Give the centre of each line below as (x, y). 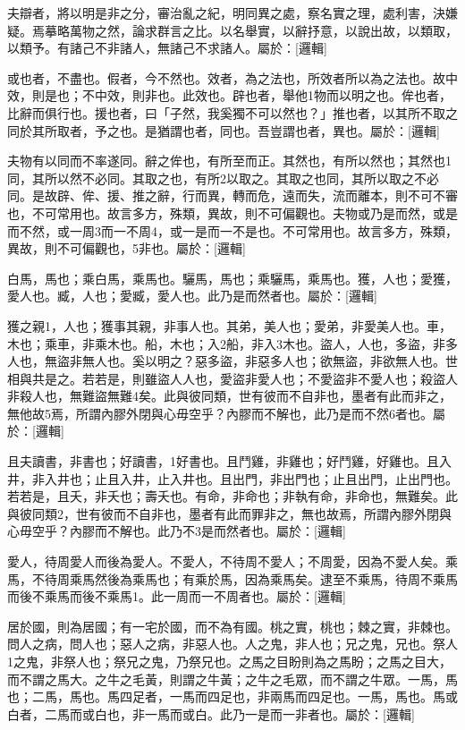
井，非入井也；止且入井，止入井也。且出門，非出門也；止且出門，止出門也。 (232, 478)
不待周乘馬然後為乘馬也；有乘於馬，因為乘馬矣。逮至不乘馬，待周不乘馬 (245, 578)
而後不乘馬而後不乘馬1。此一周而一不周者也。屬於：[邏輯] (177, 596)
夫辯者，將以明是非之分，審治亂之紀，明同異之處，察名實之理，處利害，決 (226, 13)
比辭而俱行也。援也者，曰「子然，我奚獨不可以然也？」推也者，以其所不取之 (232, 112)
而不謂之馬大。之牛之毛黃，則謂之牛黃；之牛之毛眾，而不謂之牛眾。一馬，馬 (232, 679)
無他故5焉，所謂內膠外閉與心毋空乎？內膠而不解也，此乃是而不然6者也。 (220, 413)
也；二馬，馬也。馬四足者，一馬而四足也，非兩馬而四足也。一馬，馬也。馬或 (232, 696)
